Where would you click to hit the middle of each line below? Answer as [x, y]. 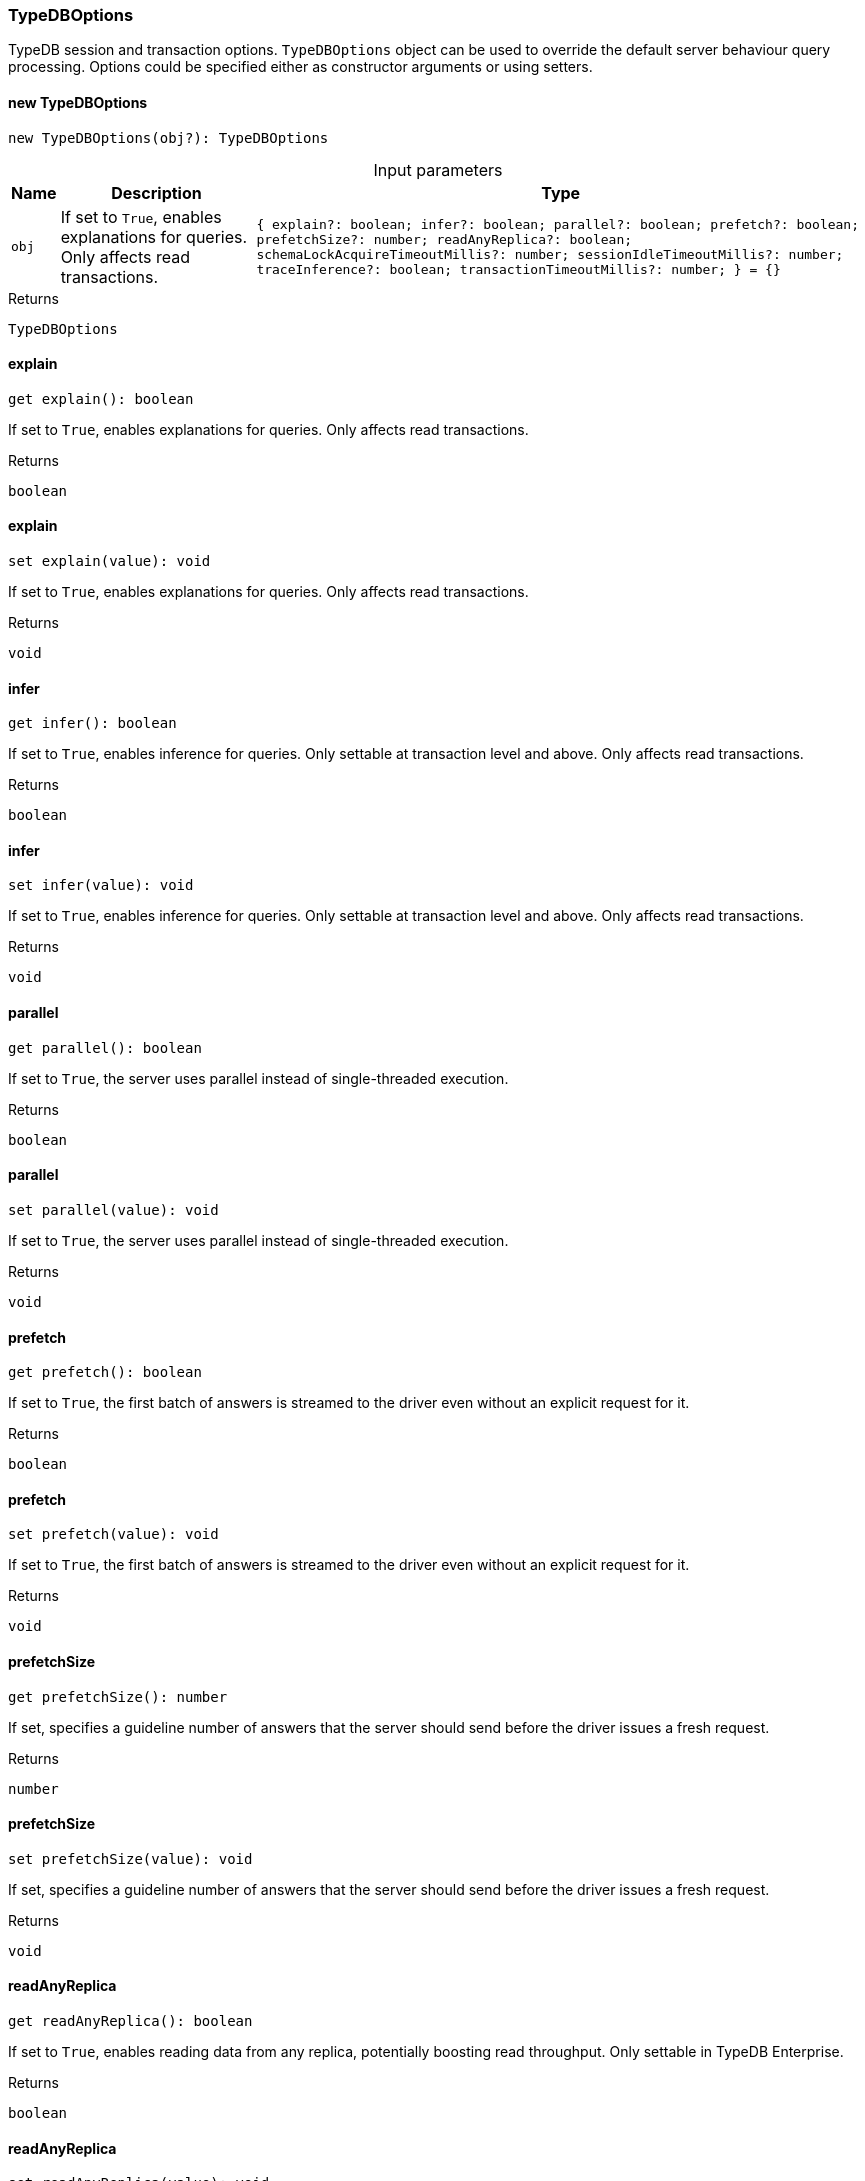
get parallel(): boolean [105, 1047]
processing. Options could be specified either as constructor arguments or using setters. [300, 67]
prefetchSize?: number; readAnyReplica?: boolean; [444, 239]
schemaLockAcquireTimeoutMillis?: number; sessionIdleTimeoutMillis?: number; [550, 254]
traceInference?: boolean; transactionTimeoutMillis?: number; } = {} [518, 269]
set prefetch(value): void [113, 1534]
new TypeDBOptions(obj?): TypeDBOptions [168, 137]
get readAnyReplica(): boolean [130, 2021]
